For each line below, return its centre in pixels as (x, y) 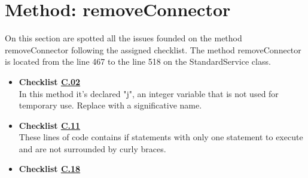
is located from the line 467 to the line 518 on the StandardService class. (138, 61)
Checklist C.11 (50, 125)
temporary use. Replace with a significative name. (110, 105)
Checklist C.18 (50, 169)
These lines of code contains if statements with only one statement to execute (161, 137)
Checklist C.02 (50, 81)
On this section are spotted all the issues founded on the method (123, 38)
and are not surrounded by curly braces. (92, 148)
